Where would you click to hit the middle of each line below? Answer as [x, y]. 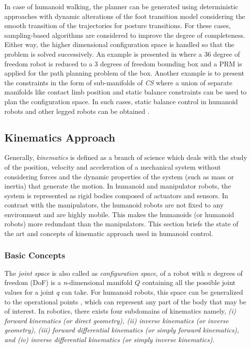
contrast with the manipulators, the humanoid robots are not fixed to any [114, 205]
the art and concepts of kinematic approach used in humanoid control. [109, 233]
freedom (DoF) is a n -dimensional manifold [69, 282]
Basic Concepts [35, 255]
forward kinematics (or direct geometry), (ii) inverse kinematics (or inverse [117, 320]
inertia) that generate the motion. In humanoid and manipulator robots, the [118, 186]
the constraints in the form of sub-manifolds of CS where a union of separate [118, 82]
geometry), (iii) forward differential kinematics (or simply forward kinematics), [122, 330]
